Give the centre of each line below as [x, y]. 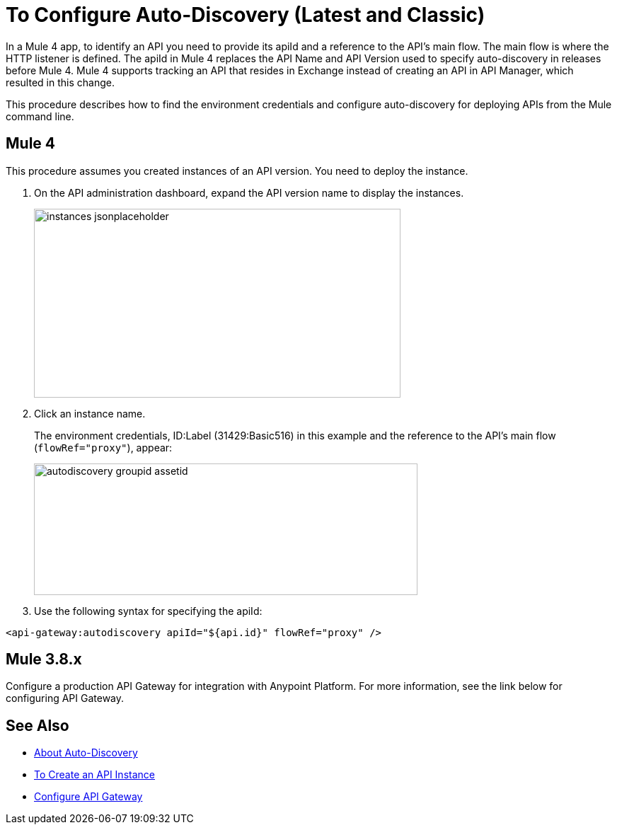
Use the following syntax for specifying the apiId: [148, 611]
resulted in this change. [60, 82]
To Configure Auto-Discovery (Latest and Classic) [246, 15]
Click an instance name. [90, 413]
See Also [38, 725]
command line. [40, 116]
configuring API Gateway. [65, 698]
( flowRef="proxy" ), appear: [103, 447]
